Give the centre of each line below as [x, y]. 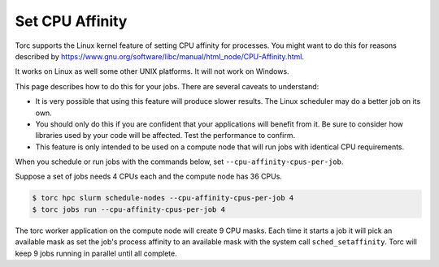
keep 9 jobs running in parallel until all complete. [96, 253]
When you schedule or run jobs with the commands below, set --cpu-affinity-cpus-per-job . [179, 161]
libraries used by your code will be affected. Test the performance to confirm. [165, 136]
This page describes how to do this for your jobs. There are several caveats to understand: [167, 86]
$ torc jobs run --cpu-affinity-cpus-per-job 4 [128, 209]
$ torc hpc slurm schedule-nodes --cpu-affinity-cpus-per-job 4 [163, 198]
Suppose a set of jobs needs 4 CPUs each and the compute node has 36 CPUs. [148, 177]
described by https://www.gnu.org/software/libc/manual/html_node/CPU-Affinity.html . [160, 56]
